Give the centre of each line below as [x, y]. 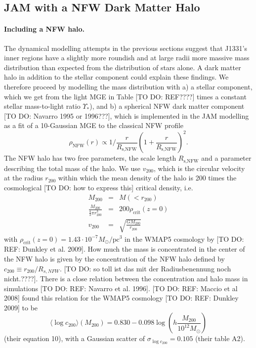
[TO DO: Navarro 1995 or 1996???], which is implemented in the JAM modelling [127, 115]
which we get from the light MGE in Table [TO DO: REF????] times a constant [125, 96]
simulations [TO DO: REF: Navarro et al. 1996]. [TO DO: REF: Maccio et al [121, 288]
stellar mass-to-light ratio [42, 106]
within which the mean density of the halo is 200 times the [147, 178]
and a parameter [226, 158]
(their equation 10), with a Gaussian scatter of [75, 338]
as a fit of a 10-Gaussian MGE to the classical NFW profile [94, 125]
